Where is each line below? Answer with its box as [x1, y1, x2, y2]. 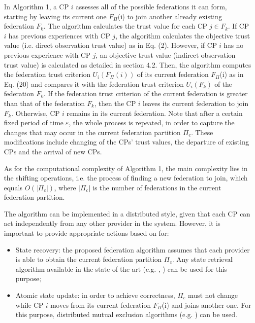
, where [54, 182, 76, 192]
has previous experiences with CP [8, 30, 110, 40]
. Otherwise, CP [11, 108, 60, 118]
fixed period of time [4, 117, 64, 128]
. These [191, 127, 213, 137]
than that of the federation [4, 98, 85, 108]
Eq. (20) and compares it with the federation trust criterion [4, 78, 184, 89]
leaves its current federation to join [143, 98, 249, 108]
